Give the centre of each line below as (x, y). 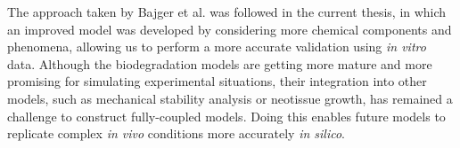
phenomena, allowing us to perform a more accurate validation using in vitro (217, 47)
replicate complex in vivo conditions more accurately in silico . (177, 133)
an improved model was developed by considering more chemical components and (230, 29)
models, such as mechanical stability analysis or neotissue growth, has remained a (230, 98)
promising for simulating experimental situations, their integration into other (217, 81)
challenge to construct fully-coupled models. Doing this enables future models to (226, 116)
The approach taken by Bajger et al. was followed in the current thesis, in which (227, 12)
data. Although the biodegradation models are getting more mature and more (220, 63)
